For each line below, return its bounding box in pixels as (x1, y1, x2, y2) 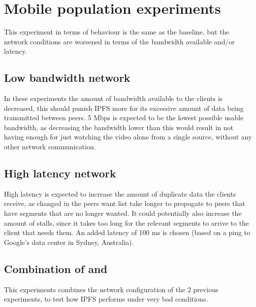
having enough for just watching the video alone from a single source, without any (4, 132, 252, 142)
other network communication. (4, 141, 96, 152)
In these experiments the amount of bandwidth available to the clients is (4, 93, 223, 103)
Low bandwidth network (4, 70, 130, 85)
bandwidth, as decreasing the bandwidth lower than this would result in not (4, 122, 233, 132)
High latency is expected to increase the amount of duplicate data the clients (4, 188, 236, 199)
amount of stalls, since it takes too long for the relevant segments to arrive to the (4, 217, 249, 228)
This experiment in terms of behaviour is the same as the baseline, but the (4, 27, 229, 37)
